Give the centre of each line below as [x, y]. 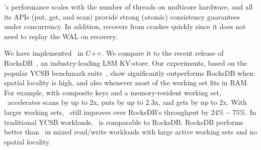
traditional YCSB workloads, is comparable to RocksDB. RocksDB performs [124, 122]
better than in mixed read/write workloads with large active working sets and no [130, 132]
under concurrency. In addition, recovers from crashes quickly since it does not [125, 26]
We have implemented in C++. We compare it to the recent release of [114, 53]
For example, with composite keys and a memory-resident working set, [113, 92]
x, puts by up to [118, 102]
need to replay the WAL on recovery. [61, 36]
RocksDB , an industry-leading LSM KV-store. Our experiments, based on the [126, 62]
